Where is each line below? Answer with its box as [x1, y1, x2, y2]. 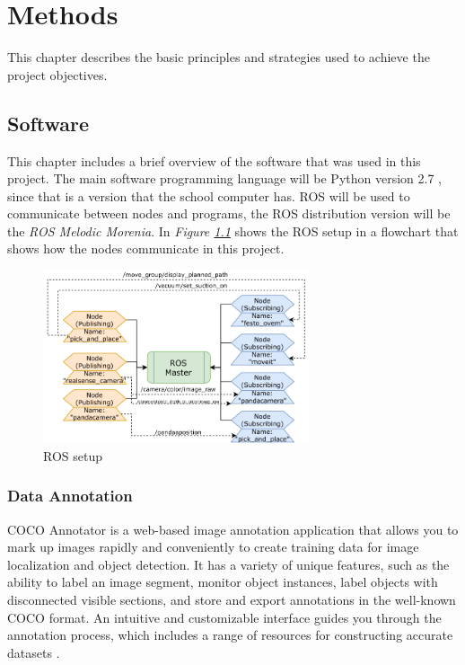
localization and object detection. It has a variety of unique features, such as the [7, 554, 450, 573]
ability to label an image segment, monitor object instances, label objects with [7, 572, 438, 591]
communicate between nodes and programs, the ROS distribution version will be [7, 204, 451, 223]
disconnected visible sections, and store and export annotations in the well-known [7, 590, 456, 609]
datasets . [7, 643, 60, 661]
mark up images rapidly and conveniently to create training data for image [7, 537, 419, 556]
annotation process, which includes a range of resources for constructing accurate [7, 625, 453, 644]
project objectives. [7, 65, 108, 84]
